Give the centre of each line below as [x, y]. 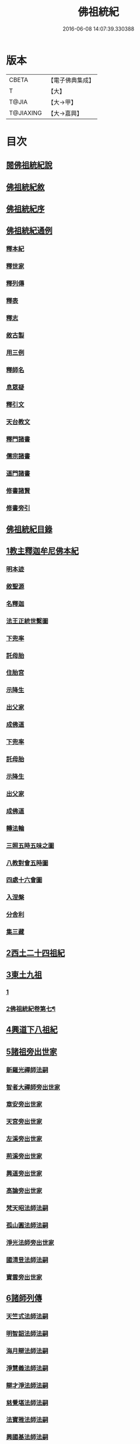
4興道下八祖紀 [32, 1030]
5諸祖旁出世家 [32, 1051]
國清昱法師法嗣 [27, 1260]
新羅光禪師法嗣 [27, 1070]
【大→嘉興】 [65, 113]
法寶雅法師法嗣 [27, 1420]
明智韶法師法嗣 [27, 1333]
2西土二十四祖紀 [36, 953]
